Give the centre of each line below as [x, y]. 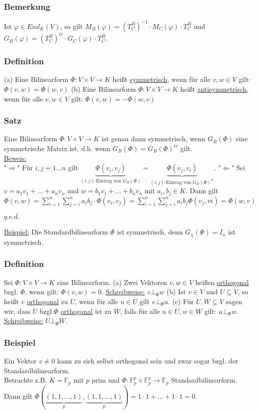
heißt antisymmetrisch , [214, 89]
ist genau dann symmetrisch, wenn [154, 139]
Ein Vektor [20, 360]
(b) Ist [176, 292]
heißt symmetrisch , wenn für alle [161, 79]
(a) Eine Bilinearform [36, 79]
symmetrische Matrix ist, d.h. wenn [57, 148]
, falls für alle [140, 311]
